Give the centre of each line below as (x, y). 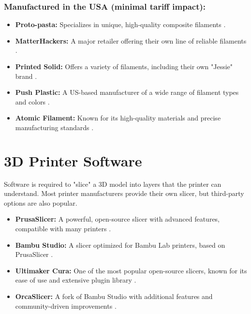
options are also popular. (41, 202)
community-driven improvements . (66, 306)
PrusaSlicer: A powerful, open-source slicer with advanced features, (118, 219)
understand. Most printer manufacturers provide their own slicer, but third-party (124, 193)
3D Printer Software (73, 160)
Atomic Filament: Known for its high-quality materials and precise (118, 118)
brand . (26, 76)
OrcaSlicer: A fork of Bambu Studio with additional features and (114, 296)
